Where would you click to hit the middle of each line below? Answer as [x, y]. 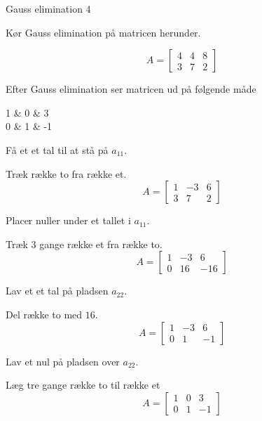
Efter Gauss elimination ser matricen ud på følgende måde [131, 89]
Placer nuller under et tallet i [68, 220]
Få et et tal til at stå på [57, 149]
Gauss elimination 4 [48, 8]
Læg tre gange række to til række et [83, 385]
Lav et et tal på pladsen [57, 291]
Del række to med [44, 314]
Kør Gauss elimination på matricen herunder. [103, 32]
